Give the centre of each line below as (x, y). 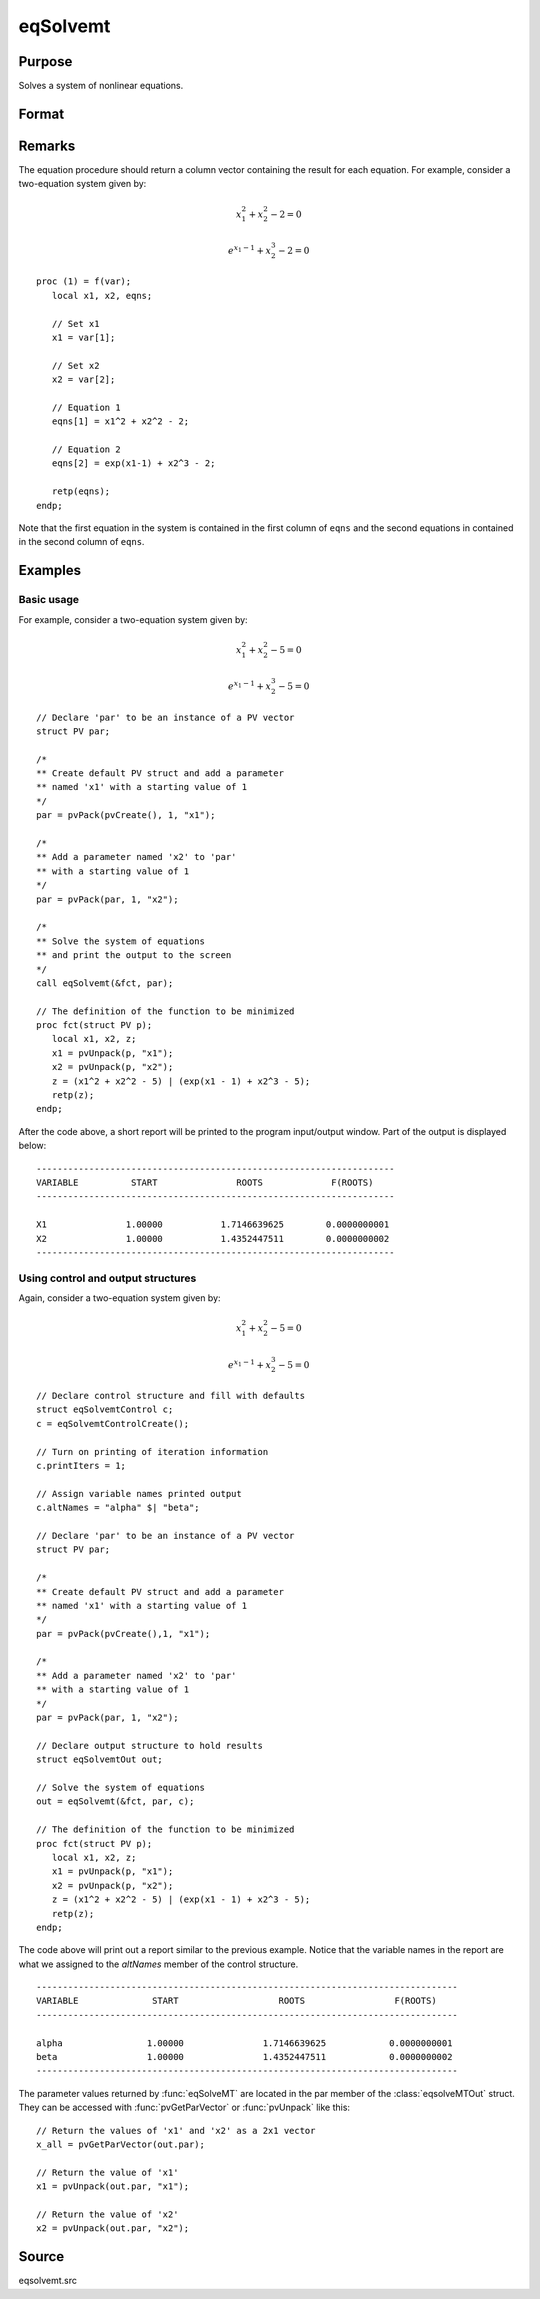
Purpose (45, 61)
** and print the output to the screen (134, 955)
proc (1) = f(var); (84, 281)
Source (41, 2256)
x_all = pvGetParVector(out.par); (120, 2144)
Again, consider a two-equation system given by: (119, 1298)
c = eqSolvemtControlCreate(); (113, 1423)
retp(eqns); (81, 491)
